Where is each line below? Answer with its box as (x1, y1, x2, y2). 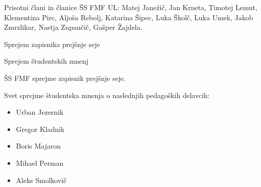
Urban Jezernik (16, 107, 64, 117)
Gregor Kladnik (16, 123, 65, 134)
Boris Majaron (16, 141, 61, 151)
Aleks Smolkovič (16, 174, 67, 185)
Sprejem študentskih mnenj (4, 56, 89, 66)
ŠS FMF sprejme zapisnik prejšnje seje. (4, 72, 126, 83)
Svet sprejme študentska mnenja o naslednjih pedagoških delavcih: (4, 89, 210, 100)
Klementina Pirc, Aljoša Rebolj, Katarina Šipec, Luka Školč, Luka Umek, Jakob (4, 12, 253, 22)
